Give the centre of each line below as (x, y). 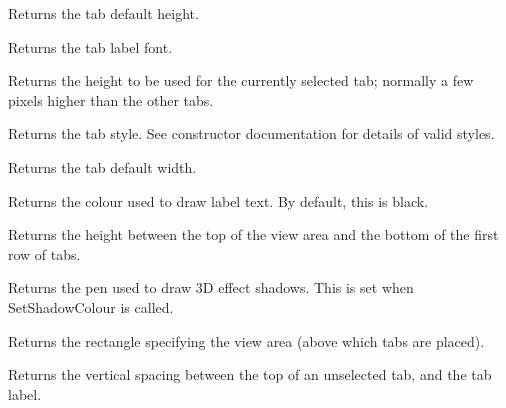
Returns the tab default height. (103, 13)
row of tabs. (44, 253)
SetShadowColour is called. (91, 306)
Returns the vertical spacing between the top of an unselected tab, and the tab (250, 374)
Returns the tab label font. (90, 46)
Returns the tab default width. (102, 166)
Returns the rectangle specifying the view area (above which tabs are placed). (246, 340)
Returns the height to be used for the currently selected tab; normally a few (241, 80)
